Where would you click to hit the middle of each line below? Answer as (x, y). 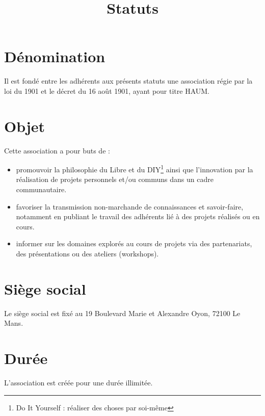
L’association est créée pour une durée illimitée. (78, 383)
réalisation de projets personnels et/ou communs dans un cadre (115, 179)
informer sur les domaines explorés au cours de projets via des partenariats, (134, 243)
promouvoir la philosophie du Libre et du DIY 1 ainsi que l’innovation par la (135, 168)
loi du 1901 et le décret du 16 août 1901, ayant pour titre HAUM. (107, 90)
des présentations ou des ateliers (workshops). (87, 254)
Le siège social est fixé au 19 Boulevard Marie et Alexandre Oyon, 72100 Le (122, 313)
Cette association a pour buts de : (57, 150)
